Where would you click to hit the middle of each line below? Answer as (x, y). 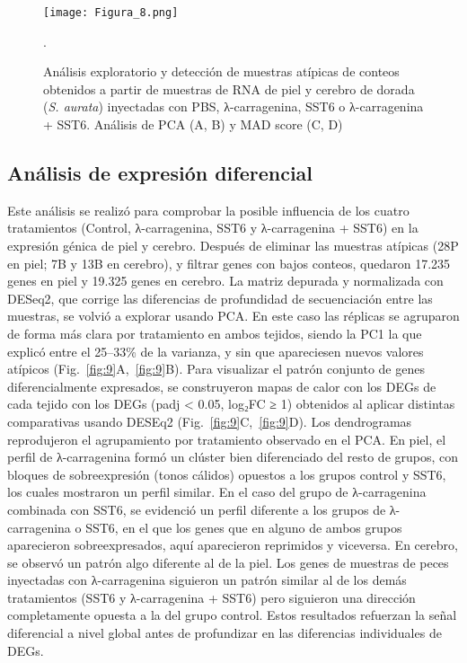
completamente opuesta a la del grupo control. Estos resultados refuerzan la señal (232, 615)
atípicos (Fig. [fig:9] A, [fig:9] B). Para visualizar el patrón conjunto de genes (216, 369)
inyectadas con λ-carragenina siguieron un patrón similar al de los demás (207, 580)
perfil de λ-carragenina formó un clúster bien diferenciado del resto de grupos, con (233, 457)
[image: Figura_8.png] (111, 13)
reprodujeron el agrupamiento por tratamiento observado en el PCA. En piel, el (227, 439)
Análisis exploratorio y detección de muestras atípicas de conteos (221, 71)
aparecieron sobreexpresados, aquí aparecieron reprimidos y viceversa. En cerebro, (233, 545)
